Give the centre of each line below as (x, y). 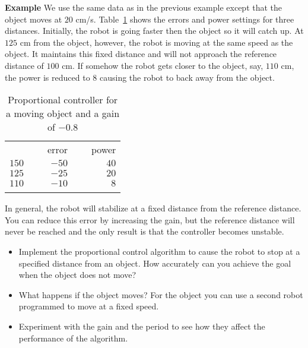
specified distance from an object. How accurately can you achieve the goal (155, 263)
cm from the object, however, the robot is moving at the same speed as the (156, 42)
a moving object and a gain (63, 113)
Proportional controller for (63, 100)
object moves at (34, 19)
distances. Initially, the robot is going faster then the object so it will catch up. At (154, 31)
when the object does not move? (77, 275)
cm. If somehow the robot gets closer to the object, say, (163, 65)
